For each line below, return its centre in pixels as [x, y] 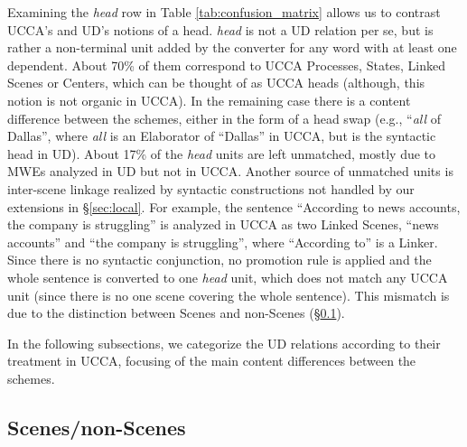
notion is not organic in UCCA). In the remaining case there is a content [209, 100]
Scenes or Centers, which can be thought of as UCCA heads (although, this [216, 83]
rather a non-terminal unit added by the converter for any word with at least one [232, 47]
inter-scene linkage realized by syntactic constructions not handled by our [211, 188]
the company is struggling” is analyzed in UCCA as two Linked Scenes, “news [223, 224]
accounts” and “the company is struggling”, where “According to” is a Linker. [223, 242]
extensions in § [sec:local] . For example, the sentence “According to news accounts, [234, 206]
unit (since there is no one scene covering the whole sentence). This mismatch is [229, 295]
